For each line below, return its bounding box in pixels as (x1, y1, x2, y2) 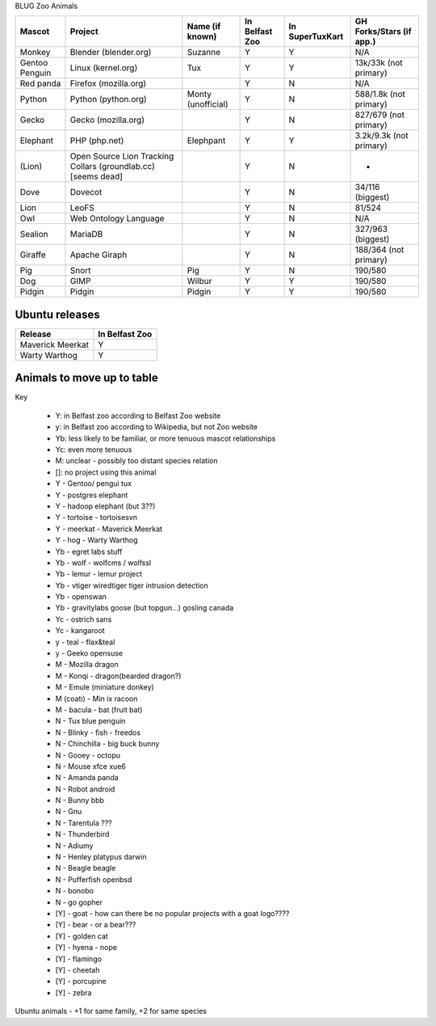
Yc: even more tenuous (55, 445, 132, 454)
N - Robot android (55, 784, 115, 794)
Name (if (187, 21, 221, 32)
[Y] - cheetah (55, 965, 100, 974)
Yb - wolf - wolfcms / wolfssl (55, 558, 152, 568)
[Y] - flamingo (55, 954, 103, 964)
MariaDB (69, 229, 103, 240)
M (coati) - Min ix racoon (55, 694, 138, 703)
